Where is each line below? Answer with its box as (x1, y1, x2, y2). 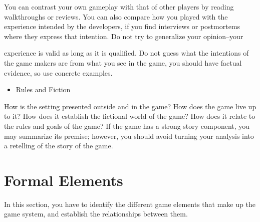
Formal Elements (4, 169, 123, 190)
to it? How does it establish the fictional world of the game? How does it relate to (4, 111, 255, 121)
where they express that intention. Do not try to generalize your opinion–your (4, 31, 243, 41)
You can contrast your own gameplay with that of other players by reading (4, 2, 234, 12)
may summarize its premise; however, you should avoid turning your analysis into (4, 130, 254, 141)
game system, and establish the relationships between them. (4, 208, 188, 219)
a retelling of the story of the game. (4, 140, 113, 151)
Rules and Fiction (16, 84, 71, 95)
